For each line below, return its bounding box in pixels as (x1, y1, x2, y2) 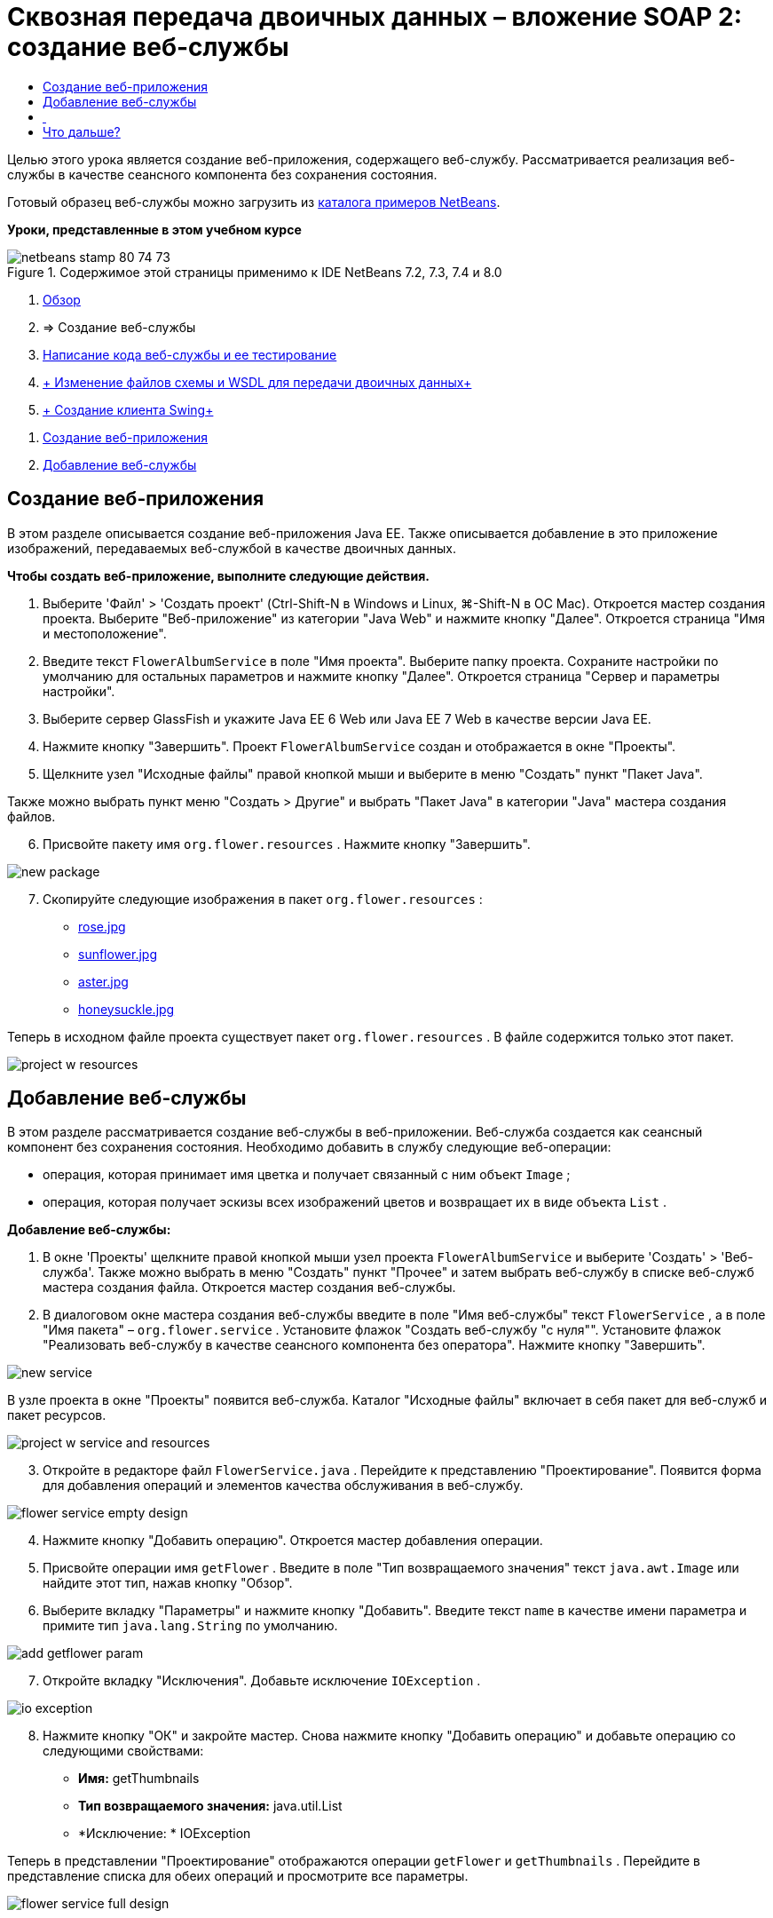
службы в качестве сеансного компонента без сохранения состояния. (7, 166, 438, 182)
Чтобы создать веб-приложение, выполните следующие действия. (7, 567, 430, 583)
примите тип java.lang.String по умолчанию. (43, 1618, 338, 1634)
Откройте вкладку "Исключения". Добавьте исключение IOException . (43, 1673, 481, 1689)
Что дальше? (43, 123, 121, 139)
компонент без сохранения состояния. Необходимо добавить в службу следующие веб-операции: (7, 1139, 611, 1155)
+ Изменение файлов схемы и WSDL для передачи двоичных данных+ (43, 374, 472, 390)
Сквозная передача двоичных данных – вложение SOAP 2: (7, 2, 743, 32)
